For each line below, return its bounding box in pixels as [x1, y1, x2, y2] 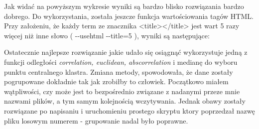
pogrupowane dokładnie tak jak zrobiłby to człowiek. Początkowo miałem [4, 76, 229, 87]
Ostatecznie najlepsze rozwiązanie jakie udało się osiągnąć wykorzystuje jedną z [4, 47, 248, 57]
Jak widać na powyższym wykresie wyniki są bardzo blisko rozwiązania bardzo [4, 1, 244, 11]
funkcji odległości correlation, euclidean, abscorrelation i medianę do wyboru [4, 56, 238, 67]
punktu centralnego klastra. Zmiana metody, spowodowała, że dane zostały [4, 66, 233, 77]
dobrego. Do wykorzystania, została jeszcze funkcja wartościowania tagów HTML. [4, 10, 254, 21]
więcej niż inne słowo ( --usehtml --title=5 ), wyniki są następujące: [4, 30, 210, 40]
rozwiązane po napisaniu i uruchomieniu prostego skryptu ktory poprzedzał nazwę [4, 105, 255, 116]
